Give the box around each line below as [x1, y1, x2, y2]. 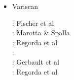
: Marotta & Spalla [12, 27, 70, 38]
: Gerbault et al [12, 56, 59, 67]
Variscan [12, 1, 38, 11]
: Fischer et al [12, 17, 54, 28]
